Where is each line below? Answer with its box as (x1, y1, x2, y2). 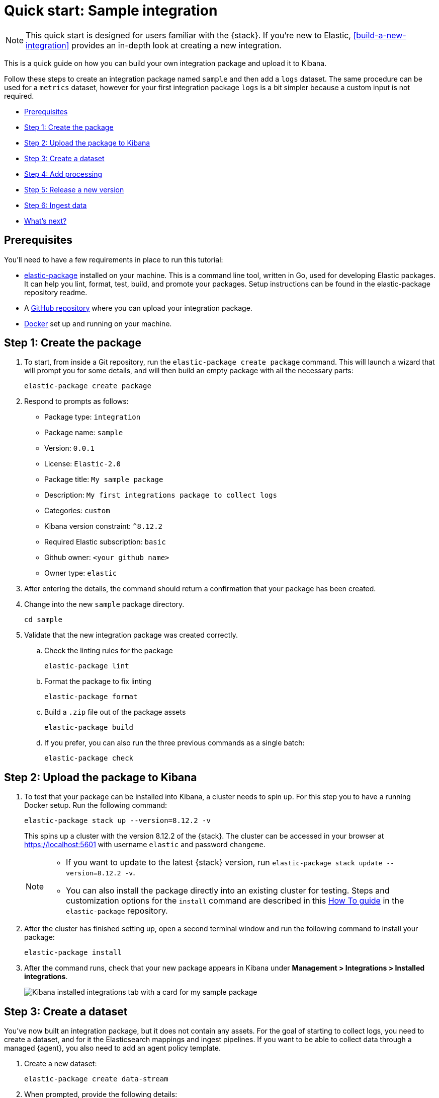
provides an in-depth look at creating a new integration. (71, 40, 282, 50)
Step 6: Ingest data (24, 200, 87, 210)
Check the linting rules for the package (44, 646, 173, 655)
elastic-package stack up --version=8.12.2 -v (24, 816, 211, 825)
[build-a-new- (353, 30, 406, 40)
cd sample (24, 615, 62, 624)
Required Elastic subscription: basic (44, 537, 166, 546)
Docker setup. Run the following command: (24, 801, 167, 810)
